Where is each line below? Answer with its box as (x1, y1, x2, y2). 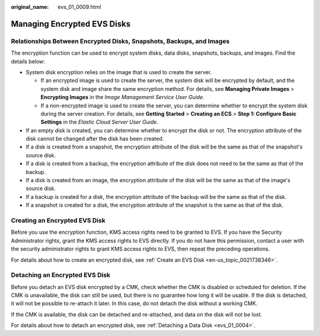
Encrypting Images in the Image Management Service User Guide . (40, 94, 204, 101)
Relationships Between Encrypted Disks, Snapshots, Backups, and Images (11, 37, 230, 45)
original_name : (11, 4, 49, 10)
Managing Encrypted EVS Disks (11, 18, 131, 29)
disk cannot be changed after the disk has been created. (25, 135, 164, 142)
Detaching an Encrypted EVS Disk (11, 271, 111, 279)
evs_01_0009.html (57, 4, 101, 10)
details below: (11, 58, 46, 65)
